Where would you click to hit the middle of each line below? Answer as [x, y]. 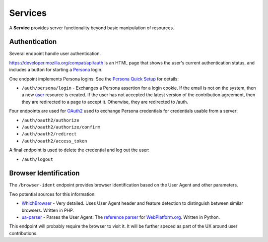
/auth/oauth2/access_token [54, 141]
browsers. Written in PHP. [48, 210]
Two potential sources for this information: [53, 194]
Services [28, 13]
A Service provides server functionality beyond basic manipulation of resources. [92, 28]
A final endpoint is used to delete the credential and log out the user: [79, 150]
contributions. [23, 233]
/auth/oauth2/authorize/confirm [61, 127]
